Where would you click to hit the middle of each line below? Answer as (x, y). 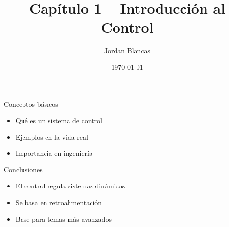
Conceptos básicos (31, 104)
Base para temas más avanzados (63, 218)
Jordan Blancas (127, 51)
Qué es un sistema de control (59, 120)
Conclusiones (23, 169)
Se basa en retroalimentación (59, 202)
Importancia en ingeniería (54, 153)
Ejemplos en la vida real (52, 136)
